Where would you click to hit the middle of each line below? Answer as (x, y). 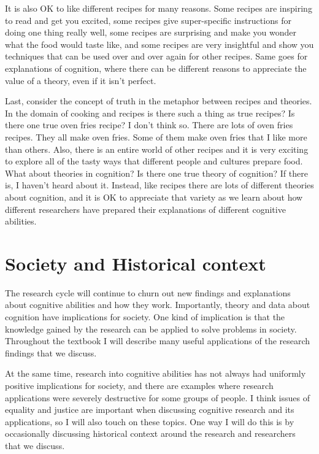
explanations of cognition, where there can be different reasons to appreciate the (156, 68)
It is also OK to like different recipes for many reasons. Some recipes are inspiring (159, 8)
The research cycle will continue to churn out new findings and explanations (148, 292)
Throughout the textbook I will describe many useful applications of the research (158, 341)
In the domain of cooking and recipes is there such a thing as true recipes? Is (150, 113)
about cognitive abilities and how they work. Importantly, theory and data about (158, 305)
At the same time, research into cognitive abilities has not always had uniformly (156, 373)
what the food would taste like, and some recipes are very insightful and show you (159, 44)
